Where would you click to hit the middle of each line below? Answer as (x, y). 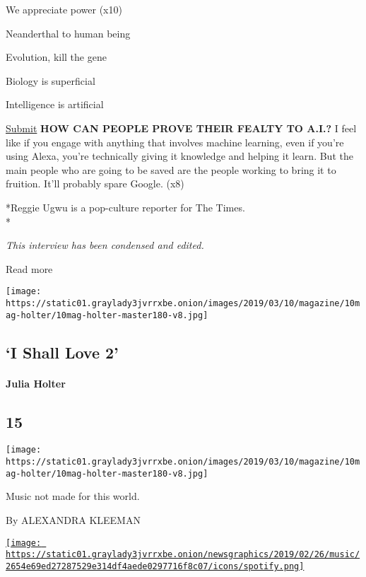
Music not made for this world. (73, 496)
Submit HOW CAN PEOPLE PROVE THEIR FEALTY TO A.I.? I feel (181, 128)
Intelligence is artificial (55, 104)
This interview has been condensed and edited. (105, 245)
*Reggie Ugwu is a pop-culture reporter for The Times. (125, 207)
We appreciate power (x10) (64, 9)
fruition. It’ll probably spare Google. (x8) (95, 183)
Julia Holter (36, 383)
